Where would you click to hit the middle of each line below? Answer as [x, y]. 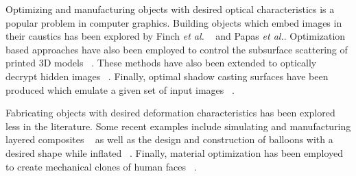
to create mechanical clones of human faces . [101, 166]
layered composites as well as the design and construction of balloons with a [169, 139]
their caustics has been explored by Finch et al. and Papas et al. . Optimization [176, 36]
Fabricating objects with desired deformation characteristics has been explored [170, 113]
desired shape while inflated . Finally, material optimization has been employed [175, 152]
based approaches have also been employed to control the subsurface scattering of [177, 49]
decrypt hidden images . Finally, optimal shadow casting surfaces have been [167, 76]
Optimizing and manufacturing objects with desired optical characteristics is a [170, 9]
